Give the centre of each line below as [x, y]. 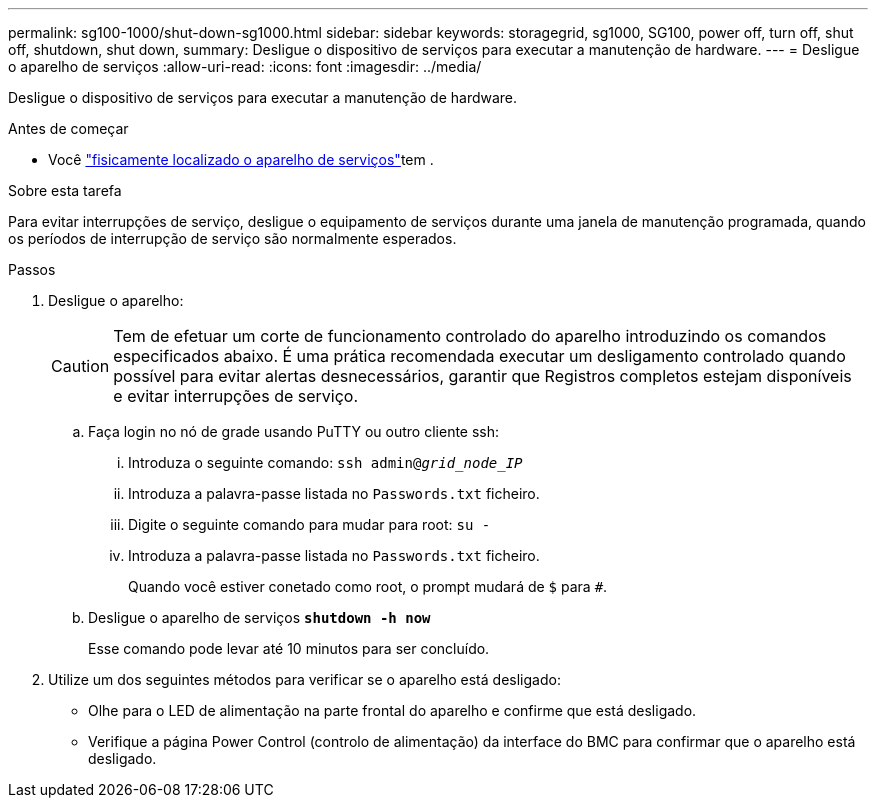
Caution [80, 366]
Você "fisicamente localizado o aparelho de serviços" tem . [241, 159]
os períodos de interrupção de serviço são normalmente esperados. [232, 238]
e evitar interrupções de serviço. [236, 396]
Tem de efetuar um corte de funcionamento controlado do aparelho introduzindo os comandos [470, 336]
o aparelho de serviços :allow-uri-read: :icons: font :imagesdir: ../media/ [245, 66]
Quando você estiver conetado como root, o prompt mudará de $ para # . [368, 586]
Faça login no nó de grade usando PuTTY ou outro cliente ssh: [294, 431]
